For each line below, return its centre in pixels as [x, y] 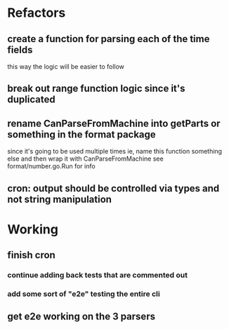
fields [20, 49]
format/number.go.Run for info [52, 166]
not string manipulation [60, 199]
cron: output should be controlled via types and [113, 188]
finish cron [32, 255]
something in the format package [81, 134]
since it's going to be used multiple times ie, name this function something [115, 152]
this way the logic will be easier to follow [66, 67]
